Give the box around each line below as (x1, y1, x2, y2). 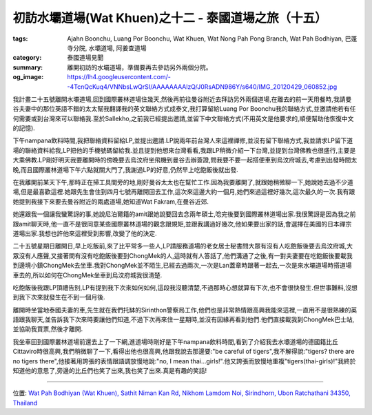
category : (12, 54, 42, 62)
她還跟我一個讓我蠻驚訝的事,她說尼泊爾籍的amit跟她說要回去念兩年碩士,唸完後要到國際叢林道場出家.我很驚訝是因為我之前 (12, 210, 356, 218)
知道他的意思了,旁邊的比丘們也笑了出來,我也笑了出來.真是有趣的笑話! (12, 367, 207, 375)
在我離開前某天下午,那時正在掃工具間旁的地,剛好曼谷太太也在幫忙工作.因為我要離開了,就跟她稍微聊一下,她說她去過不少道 (12, 178, 354, 187)
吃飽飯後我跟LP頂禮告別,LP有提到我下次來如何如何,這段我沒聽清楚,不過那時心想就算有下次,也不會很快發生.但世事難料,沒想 (12, 283, 358, 292)
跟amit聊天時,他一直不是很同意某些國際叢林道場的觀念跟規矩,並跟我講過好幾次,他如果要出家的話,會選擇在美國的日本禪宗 (12, 220, 352, 228)
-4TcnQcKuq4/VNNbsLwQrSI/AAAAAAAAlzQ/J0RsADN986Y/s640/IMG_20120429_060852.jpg (67, 83, 338, 91)
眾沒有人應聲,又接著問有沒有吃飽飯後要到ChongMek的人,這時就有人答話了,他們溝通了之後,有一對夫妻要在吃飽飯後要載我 (12, 251, 353, 259)
